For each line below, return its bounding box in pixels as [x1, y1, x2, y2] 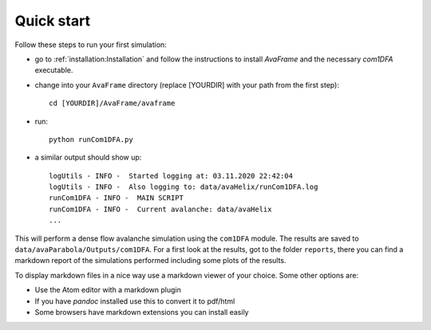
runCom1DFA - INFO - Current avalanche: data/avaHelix [49, 204, 272, 214]
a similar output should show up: [34, 152, 142, 163]
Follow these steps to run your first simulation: [14, 40, 167, 49]
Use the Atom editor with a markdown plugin [34, 285, 181, 295]
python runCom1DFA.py [49, 135, 133, 143]
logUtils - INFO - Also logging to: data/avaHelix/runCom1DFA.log [49, 183, 318, 191]
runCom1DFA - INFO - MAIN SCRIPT [49, 194, 184, 202]
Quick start [14, 12, 91, 29]
